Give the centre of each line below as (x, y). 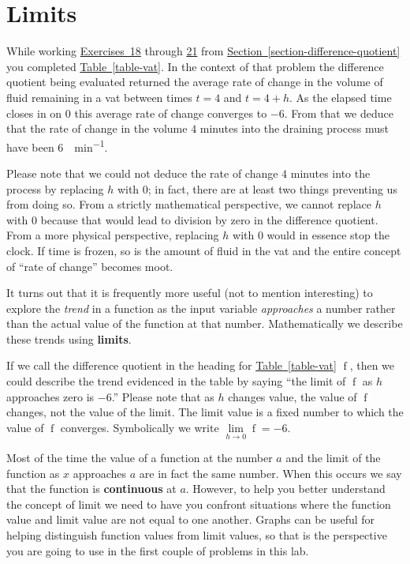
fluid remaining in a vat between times (99, 97)
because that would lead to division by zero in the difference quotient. (209, 219)
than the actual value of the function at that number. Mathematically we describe (205, 323)
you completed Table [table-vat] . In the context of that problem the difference (195, 66)
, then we (372, 365)
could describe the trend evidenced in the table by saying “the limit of (176, 381)
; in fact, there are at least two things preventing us (272, 188)
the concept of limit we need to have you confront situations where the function (199, 504)
